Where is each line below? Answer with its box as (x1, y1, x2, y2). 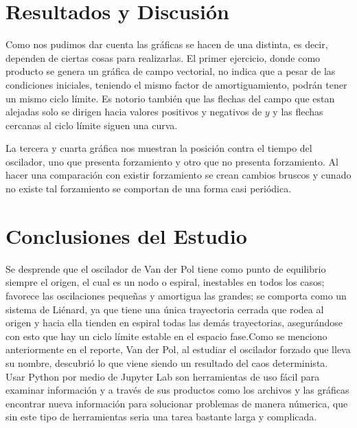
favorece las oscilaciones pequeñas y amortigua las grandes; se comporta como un (5, 288, 347, 302)
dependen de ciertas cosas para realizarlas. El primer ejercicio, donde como (5, 50, 321, 65)
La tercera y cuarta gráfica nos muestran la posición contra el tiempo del (5, 141, 312, 155)
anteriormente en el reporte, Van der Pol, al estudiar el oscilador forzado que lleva (5, 342, 351, 357)
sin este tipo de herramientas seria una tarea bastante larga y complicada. (5, 409, 317, 424)
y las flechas (273, 104, 323, 119)
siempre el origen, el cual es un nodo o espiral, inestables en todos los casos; (5, 275, 325, 289)
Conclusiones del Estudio (5, 221, 247, 249)
